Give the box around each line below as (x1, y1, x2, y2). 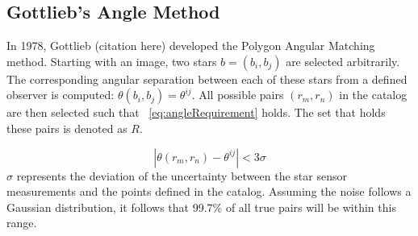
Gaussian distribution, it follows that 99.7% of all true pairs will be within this (6, 198, 396, 215)
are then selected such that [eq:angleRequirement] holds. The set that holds (6, 104, 386, 121)
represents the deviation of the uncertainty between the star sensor (16, 167, 347, 184)
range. (6, 214, 37, 231)
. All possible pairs (191, 86, 284, 103)
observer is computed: (6, 86, 115, 103)
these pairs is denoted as (6, 119, 127, 136)
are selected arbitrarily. (286, 52, 400, 69)
